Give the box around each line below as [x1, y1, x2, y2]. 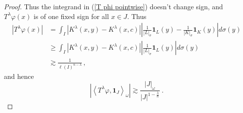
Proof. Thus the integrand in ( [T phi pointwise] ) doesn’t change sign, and [4, 1, 223, 11]
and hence [4, 71, 34, 81]
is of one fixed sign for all [33, 11, 109, 21]
